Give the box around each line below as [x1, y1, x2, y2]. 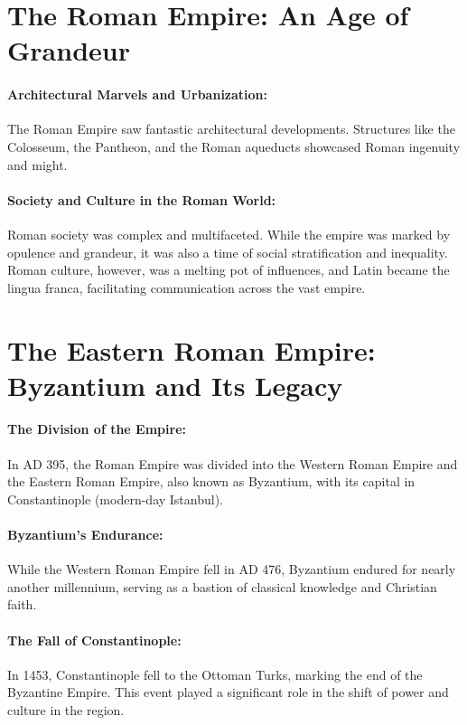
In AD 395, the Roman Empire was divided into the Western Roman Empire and [7, 454, 458, 473]
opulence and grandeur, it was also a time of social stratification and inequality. [7, 242, 448, 261]
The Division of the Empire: [7, 419, 187, 438]
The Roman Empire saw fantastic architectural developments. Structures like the [7, 119, 455, 138]
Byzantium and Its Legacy [7, 366, 343, 403]
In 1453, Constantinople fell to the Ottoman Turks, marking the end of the [7, 664, 423, 683]
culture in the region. [7, 701, 125, 720]
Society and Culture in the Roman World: [7, 190, 276, 209]
